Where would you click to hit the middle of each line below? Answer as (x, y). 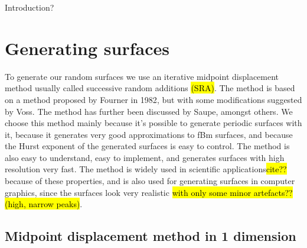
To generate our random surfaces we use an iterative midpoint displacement (142, 76)
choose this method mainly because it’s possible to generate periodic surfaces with (153, 123)
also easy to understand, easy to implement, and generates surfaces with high (145, 157)
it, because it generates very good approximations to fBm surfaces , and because (149, 134)
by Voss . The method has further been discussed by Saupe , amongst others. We (149, 111)
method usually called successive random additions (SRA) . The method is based (150, 88)
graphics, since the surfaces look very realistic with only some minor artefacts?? (149, 192)
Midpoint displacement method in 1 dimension (151, 236)
